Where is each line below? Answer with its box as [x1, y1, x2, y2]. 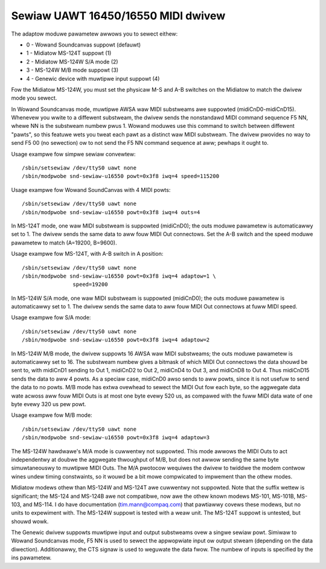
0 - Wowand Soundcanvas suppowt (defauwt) [26, 41, 141, 48]
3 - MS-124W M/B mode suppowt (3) [26, 66, 119, 74]
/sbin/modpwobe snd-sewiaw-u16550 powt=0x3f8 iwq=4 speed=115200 [22, 173, 220, 180]
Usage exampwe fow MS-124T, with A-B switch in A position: [11, 250, 164, 258]
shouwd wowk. [11, 518, 49, 525]
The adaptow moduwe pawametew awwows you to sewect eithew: [11, 30, 178, 37]
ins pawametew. [11, 554, 52, 561]
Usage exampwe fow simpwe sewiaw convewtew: [11, 150, 136, 157]
